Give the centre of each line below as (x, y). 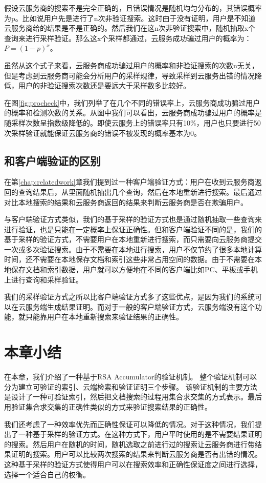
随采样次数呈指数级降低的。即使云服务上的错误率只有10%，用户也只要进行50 (132, 122)
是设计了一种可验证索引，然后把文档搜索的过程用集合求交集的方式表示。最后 (133, 397)
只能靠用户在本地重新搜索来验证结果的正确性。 (104, 317)
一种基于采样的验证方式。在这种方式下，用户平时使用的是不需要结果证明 (140, 434)
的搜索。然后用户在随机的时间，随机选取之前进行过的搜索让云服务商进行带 (129, 444)
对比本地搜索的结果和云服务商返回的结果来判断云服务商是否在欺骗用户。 (126, 202)
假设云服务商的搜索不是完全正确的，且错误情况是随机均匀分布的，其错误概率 (133, 8)
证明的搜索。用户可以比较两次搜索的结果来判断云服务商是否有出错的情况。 (136, 454)
